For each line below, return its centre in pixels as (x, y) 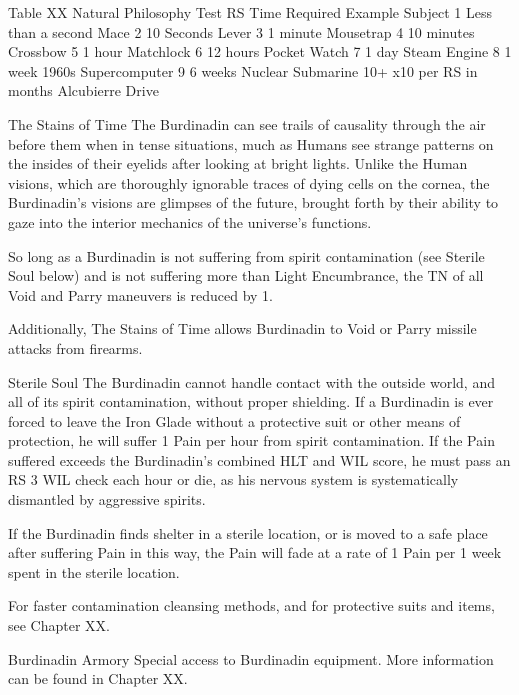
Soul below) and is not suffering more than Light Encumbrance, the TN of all (246, 275)
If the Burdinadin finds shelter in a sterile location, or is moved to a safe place (248, 532)
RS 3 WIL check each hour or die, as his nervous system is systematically (233, 479)
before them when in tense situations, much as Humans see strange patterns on (251, 143)
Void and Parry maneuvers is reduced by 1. (140, 294)
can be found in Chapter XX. (98, 678)
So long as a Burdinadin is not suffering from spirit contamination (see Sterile (246, 255)
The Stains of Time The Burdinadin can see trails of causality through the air (247, 123)
